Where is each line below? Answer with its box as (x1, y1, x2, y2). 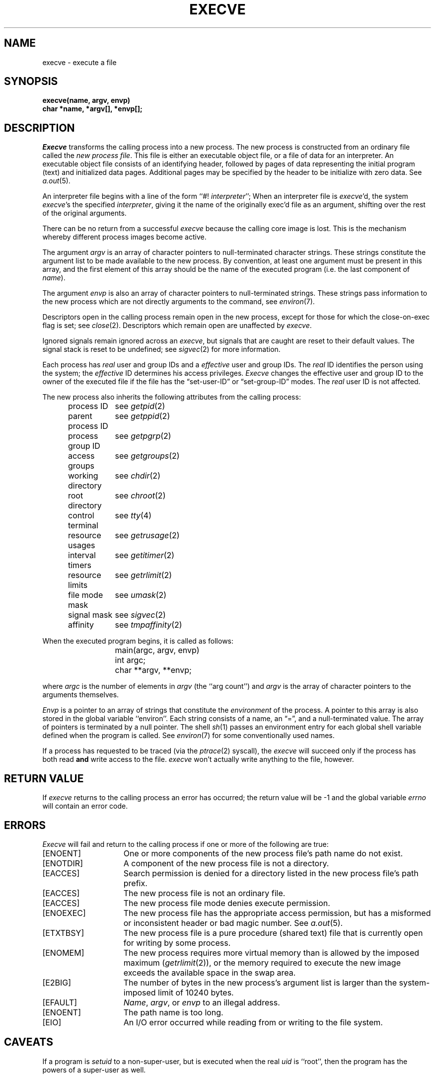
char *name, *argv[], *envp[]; (42, 104, 143, 113)
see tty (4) (115, 510, 152, 521)
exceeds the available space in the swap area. (123, 967, 296, 978)
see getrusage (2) (115, 530, 180, 541)
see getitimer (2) (115, 550, 175, 561)
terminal (68, 520, 98, 531)
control (68, 510, 94, 521)
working (68, 471, 98, 481)
